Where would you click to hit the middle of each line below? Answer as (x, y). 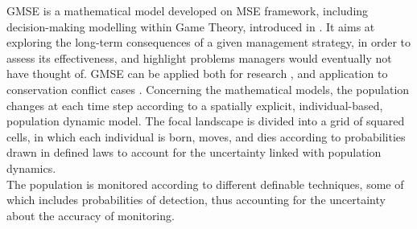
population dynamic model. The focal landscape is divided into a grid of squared (206, 121)
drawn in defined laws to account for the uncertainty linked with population (194, 152)
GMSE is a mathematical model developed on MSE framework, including (188, 10)
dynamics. (31, 168)
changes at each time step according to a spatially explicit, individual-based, (195, 105)
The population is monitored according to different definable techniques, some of (205, 184)
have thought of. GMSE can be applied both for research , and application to (197, 74)
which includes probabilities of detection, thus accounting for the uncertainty (196, 200)
